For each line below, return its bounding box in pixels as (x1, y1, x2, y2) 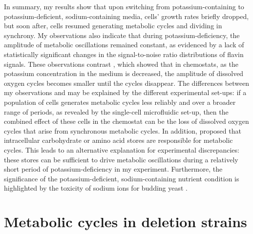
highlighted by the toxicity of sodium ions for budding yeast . (4, 183, 188, 193)
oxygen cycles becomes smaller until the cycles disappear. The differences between (4, 78, 250, 88)
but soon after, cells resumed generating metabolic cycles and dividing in (4, 20, 222, 31)
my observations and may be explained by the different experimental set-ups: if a (4, 87, 247, 97)
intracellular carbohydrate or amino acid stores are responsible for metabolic (4, 135, 233, 145)
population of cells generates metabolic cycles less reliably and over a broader (4, 97, 236, 107)
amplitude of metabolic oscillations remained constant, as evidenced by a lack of (4, 39, 244, 50)
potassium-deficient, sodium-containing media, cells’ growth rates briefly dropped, (4, 11, 249, 21)
